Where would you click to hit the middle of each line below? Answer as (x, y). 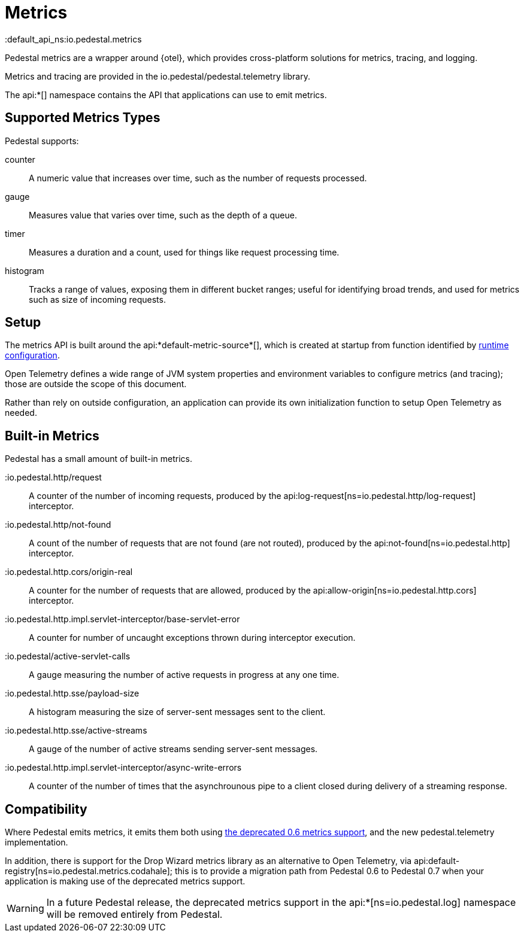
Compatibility (46, 809)
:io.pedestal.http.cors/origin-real (69, 572)
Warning (25, 909)
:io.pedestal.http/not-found (58, 525)
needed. (21, 413)
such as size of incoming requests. (97, 299)
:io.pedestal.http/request (53, 477)
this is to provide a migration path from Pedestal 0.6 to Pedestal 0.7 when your (329, 871)
